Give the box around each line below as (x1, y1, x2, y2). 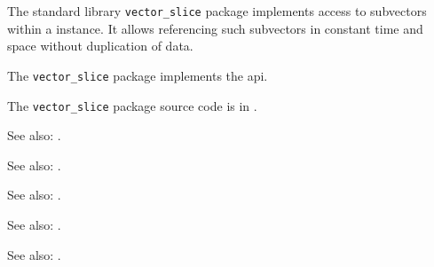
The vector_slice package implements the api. (7, 66, 268, 84)
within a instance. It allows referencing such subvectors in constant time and (7, 19, 423, 37)
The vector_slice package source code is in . (7, 96, 257, 114)
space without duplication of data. (7, 36, 193, 55)
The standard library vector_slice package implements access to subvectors (7, 2, 427, 20)
